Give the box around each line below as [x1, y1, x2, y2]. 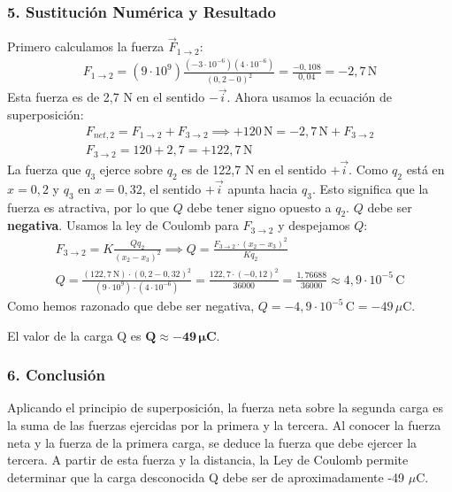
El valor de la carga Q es [7, 326, 142, 344]
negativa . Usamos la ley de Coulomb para [7, 216, 239, 234]
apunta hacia [227, 179, 298, 197]
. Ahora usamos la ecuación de [226, 88, 393, 106]
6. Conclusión [7, 364, 105, 386]
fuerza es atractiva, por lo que [7, 197, 169, 216]
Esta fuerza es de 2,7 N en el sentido [7, 88, 205, 106]
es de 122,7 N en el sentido [181, 159, 326, 178]
